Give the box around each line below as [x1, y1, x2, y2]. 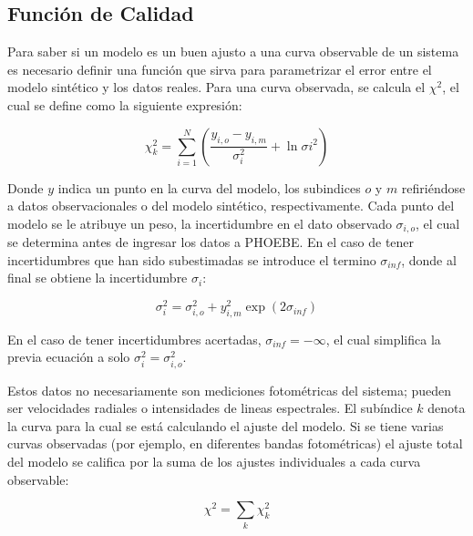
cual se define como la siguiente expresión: [7, 95, 242, 114]
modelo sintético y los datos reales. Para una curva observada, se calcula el [7, 77, 426, 97]
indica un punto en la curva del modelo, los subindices [57, 178, 361, 197]
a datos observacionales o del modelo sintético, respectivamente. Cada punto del [7, 196, 455, 215]
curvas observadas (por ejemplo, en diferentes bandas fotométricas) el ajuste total [7, 434, 463, 453]
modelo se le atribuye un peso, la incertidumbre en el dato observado [7, 213, 392, 232]
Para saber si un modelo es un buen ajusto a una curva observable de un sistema [7, 42, 459, 61]
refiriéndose [401, 178, 466, 197]
